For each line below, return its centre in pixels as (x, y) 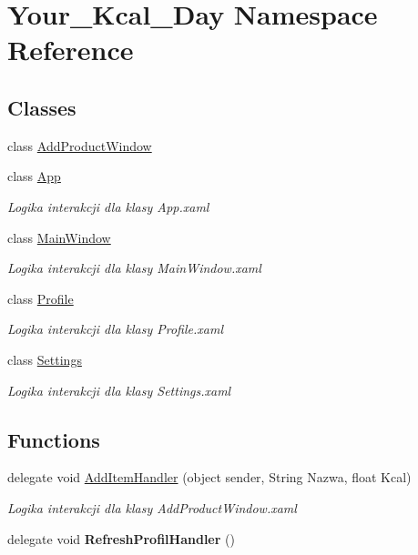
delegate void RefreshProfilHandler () (121, 538)
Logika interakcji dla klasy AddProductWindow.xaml (152, 507)
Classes (42, 107)
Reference (71, 50)
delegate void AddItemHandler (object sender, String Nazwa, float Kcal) (209, 477)
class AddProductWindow (80, 145)
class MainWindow (59, 237)
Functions (54, 439)
